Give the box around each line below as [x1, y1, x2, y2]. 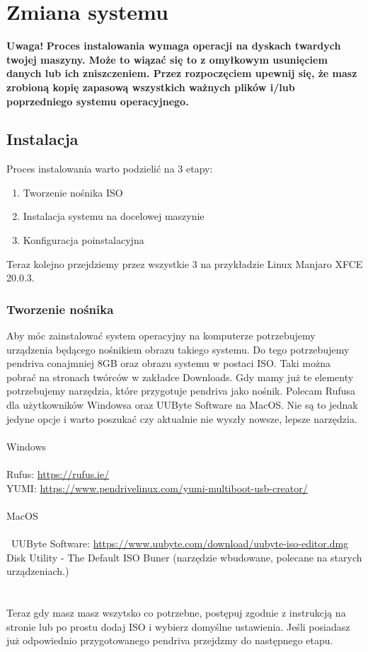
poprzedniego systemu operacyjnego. [6, 93, 189, 108]
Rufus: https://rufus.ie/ [6, 467, 110, 482]
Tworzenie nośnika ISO [23, 185, 123, 199]
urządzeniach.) [6, 564, 69, 578]
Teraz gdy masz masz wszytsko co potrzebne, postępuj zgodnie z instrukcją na [6, 605, 346, 619]
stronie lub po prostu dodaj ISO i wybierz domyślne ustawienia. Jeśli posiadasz [6, 619, 350, 634]
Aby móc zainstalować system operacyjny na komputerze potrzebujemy [6, 328, 316, 343]
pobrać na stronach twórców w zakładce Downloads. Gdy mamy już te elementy [6, 369, 354, 384]
